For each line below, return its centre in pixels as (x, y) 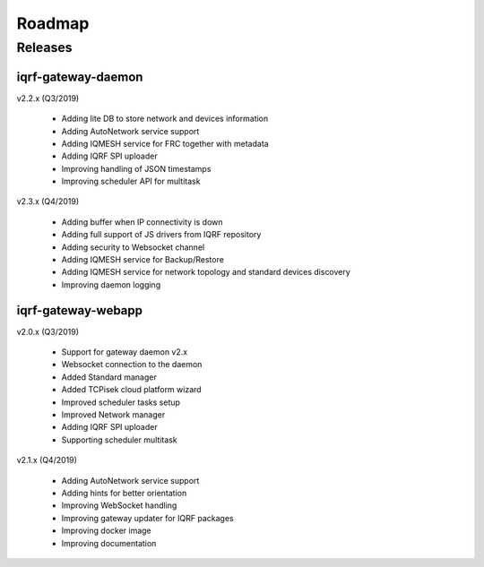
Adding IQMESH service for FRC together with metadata (165, 143)
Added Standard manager (109, 377)
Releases (44, 47)
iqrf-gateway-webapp (80, 310)
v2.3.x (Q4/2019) (48, 202)
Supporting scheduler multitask (120, 440)
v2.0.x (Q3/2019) (48, 331)
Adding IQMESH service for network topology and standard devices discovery (206, 272)
